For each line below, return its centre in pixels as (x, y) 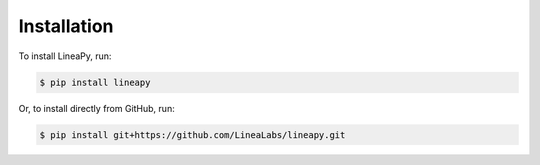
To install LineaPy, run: (65, 56)
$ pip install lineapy (95, 82)
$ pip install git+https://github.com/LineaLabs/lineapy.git (192, 134)
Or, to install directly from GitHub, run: (96, 108)
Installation (66, 26)
